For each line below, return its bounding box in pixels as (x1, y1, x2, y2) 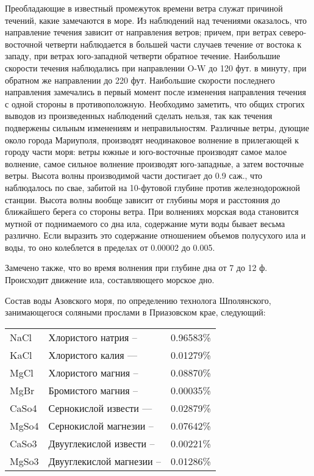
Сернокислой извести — (48, 400, 152, 415)
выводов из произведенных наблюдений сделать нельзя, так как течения (5, 109, 273, 122)
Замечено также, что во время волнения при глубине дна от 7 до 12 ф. (5, 261, 268, 274)
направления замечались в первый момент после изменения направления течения (5, 85, 306, 98)
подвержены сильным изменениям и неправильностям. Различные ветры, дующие (5, 121, 310, 134)
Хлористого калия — (48, 347, 138, 362)
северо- (279, 26, 307, 38)
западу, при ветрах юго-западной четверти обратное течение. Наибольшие (5, 49, 280, 62)
